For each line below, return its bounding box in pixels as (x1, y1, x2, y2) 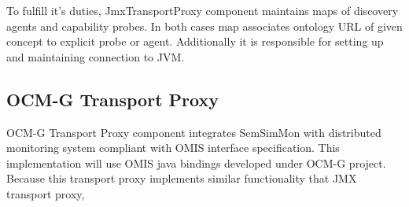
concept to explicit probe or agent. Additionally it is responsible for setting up (6, 33, 384, 50)
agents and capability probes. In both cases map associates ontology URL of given (6, 17, 403, 34)
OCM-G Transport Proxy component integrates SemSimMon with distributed (6, 124, 381, 140)
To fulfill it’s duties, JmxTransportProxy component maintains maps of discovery (6, 2, 399, 18)
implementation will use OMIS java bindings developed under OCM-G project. (6, 154, 386, 171)
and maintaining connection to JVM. (6, 48, 185, 65)
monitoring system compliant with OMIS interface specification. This (6, 139, 340, 156)
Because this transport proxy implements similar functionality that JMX (6, 170, 357, 187)
